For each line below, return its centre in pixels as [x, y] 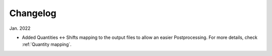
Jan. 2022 [20, 28]
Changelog [33, 13]
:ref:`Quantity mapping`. [47, 44]
